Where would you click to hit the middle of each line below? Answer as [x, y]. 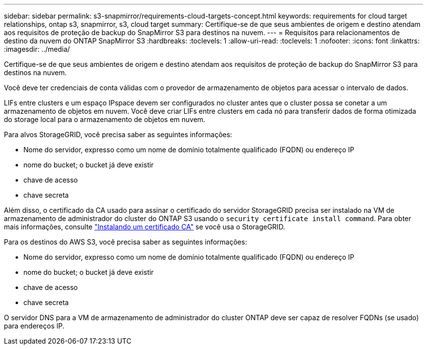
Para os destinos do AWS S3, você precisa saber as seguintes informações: [126, 242]
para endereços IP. [34, 326]
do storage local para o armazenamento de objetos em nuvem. [105, 119]
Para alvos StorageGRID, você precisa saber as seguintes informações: [118, 134]
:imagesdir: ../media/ [37, 49]
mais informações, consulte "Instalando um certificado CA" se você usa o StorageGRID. [145, 227]
